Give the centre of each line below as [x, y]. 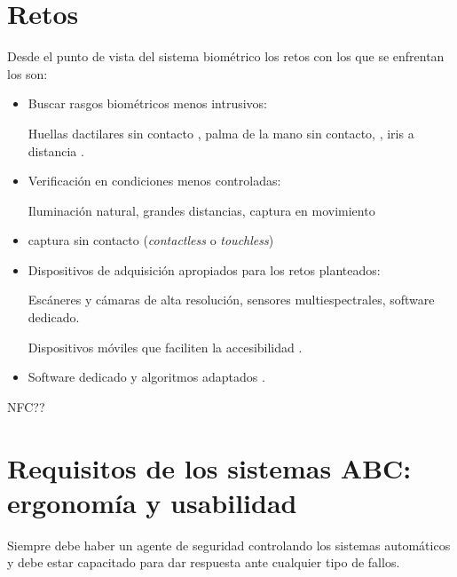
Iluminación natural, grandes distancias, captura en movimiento [201, 210]
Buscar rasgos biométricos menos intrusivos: [147, 103]
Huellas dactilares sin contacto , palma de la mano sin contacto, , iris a [221, 133]
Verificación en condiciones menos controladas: [154, 181]
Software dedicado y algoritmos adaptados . [146, 377]
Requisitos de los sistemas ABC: [209, 467]
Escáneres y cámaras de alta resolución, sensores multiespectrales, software [231, 300]
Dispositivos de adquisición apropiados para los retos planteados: [204, 269]
